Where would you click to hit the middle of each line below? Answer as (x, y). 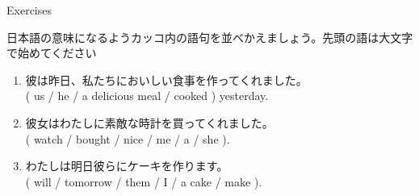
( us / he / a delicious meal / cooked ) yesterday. (147, 96)
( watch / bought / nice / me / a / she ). (128, 138)
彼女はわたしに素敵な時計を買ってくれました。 (149, 122)
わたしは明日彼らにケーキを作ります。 (127, 166)
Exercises (29, 10)
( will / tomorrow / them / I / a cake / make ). (144, 181)
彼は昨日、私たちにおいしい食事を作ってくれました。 (166, 79)
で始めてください (52, 53)
